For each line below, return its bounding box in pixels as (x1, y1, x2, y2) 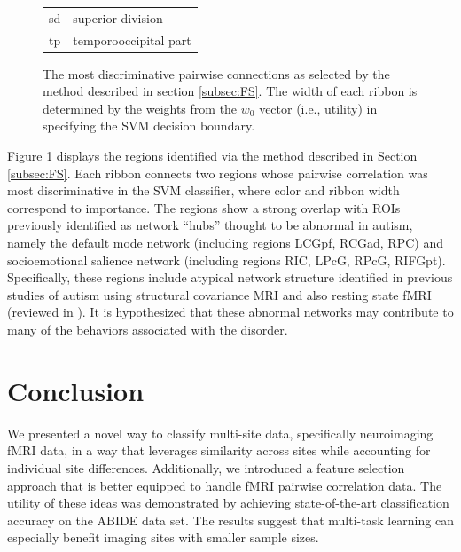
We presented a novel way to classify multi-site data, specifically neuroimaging (7, 423, 434, 442)
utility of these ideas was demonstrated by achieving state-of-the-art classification (7, 493, 449, 512)
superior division (73, 8, 163, 27)
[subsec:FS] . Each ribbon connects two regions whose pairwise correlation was (7, 163, 428, 182)
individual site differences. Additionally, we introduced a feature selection (7, 458, 405, 477)
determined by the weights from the (43, 99, 238, 117)
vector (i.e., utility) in (259, 99, 378, 117)
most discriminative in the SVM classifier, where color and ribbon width (7, 181, 400, 200)
